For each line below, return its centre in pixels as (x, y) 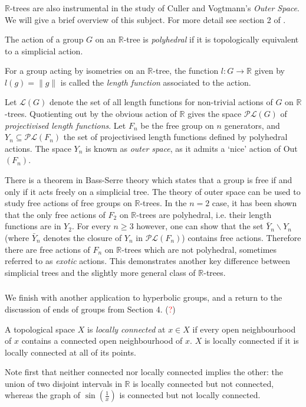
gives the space (215, 114)
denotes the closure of (83, 238)
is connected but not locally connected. (190, 395)
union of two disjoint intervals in (63, 383)
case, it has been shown (254, 203)
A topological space (40, 329)
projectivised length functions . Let (65, 125)
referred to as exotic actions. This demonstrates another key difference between (148, 261)
